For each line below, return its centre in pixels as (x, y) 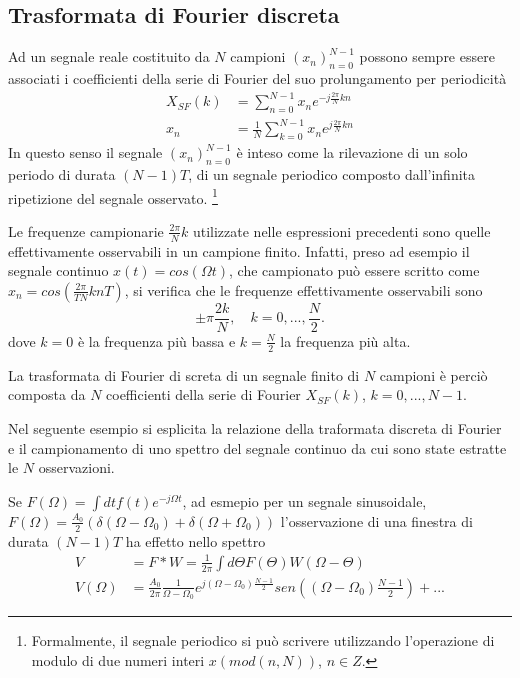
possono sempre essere (427, 56)
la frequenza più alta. (345, 340)
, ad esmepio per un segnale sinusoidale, (304, 500)
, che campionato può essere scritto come (354, 270)
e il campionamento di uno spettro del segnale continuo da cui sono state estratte (257, 447)
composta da (47, 394)
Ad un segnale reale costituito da (109, 56)
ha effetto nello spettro (195, 540)
